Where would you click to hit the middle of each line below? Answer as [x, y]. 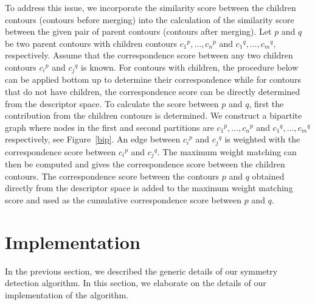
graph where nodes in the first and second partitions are [109, 127]
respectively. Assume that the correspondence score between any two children [149, 55]
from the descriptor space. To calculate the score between [112, 103]
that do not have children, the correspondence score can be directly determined [153, 92]
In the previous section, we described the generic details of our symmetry [141, 271]
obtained [268, 176]
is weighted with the [262, 139]
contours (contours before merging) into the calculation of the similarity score [150, 19]
